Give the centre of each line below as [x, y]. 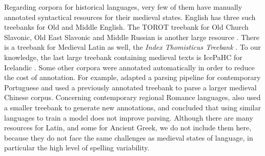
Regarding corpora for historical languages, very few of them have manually [123, 7]
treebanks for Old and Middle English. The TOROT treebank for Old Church [126, 27]
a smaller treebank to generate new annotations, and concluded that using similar [132, 107]
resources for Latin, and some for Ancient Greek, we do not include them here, [128, 128]
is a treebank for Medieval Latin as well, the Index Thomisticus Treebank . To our [132, 47]
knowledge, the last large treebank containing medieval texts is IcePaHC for [123, 57]
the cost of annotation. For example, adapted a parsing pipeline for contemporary [132, 77]
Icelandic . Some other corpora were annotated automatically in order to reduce [129, 67]
